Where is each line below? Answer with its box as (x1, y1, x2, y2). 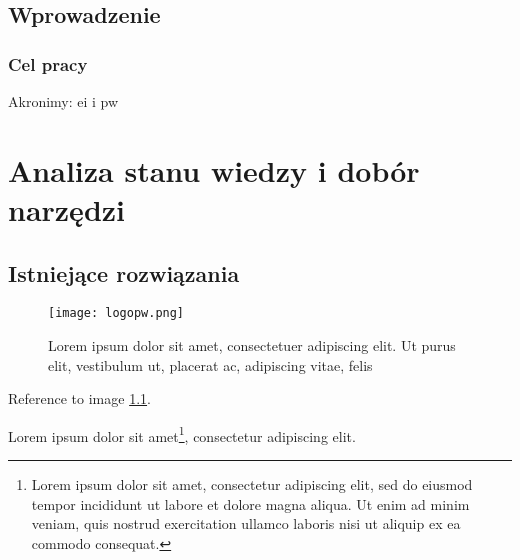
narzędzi (8, 188, 126, 229)
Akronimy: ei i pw (8, 91, 119, 111)
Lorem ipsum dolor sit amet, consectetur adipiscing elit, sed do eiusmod (31, 474, 473, 495)
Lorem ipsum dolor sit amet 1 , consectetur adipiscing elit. (8, 422, 356, 446)
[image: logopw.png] (48, 306, 185, 321)
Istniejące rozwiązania (8, 257, 240, 288)
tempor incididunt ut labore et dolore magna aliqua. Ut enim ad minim (31, 493, 470, 514)
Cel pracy (8, 51, 88, 76)
